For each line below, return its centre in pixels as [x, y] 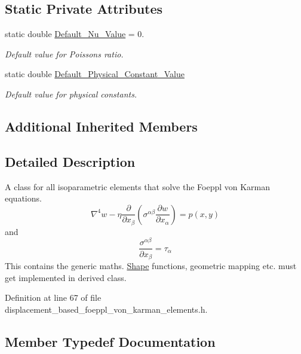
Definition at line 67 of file [53, 297]
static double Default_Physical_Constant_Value [95, 74]
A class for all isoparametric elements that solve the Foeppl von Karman [138, 186]
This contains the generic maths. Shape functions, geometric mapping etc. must [151, 265]
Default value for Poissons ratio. [64, 54]
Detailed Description [70, 161]
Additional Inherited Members [101, 126]
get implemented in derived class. [66, 277]
